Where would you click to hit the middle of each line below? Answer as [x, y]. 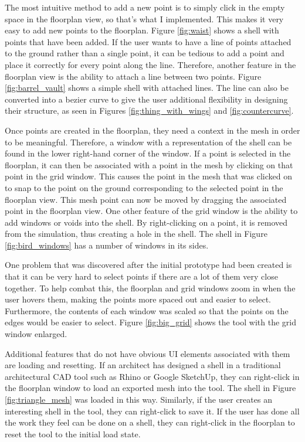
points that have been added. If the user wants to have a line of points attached [148, 41]
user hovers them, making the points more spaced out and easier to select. [138, 299]
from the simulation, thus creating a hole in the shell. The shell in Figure [136, 234]
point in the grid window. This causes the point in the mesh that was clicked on [149, 176]
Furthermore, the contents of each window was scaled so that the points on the [147, 310]
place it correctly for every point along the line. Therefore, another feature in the [150, 64]
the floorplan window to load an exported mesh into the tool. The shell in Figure [150, 388]
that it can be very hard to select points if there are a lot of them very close [141, 276]
